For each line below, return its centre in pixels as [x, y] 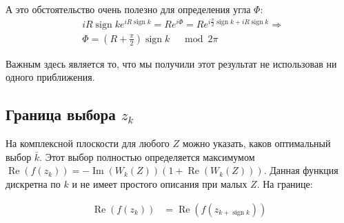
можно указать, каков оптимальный [256, 143]
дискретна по [33, 183]
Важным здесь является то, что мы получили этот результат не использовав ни [171, 63]
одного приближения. [50, 77]
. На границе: [285, 183]
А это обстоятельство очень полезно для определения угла [128, 9]
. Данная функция [301, 170]
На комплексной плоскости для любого [88, 143]
